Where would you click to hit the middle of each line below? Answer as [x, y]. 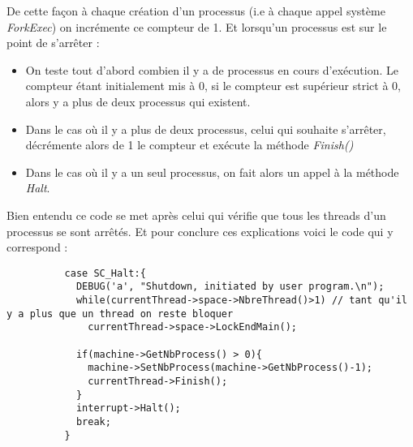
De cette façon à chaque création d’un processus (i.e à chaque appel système [196, 11]
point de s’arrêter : [53, 43]
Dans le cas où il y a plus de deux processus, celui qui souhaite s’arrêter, [206, 129]
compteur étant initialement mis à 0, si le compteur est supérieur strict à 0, [213, 86]
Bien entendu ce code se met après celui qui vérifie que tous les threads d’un [196, 215]
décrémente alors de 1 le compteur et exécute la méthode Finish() [189, 145]
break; [93, 421]
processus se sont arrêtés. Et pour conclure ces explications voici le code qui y [200, 231]
